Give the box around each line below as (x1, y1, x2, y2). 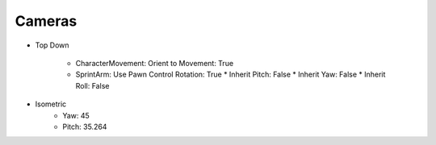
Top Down (35, 40, 69, 50)
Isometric (35, 99, 67, 109)
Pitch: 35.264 (62, 122, 107, 131)
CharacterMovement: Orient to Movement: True (75, 58, 234, 68)
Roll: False (75, 81, 110, 90)
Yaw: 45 (62, 110, 90, 120)
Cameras (15, 12, 78, 30)
